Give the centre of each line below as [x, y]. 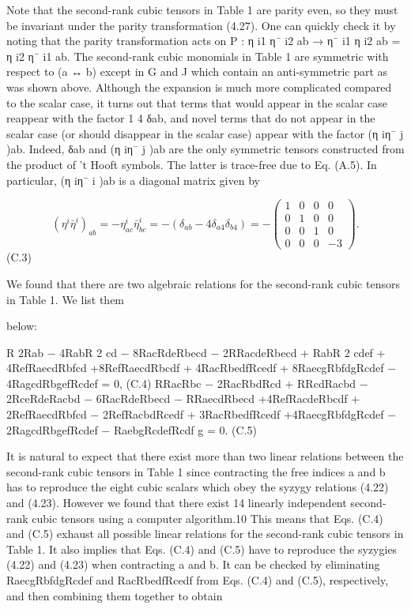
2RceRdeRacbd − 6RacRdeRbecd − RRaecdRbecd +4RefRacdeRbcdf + [183, 398]
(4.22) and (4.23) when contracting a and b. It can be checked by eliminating [193, 564]
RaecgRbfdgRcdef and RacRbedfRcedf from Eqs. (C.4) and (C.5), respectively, [198, 580]
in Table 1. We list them [66, 299]
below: [22, 326]
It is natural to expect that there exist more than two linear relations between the [205, 456]
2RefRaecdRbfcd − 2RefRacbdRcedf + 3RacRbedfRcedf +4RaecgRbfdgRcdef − [202, 414]
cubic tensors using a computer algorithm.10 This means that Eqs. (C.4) [207, 518]
